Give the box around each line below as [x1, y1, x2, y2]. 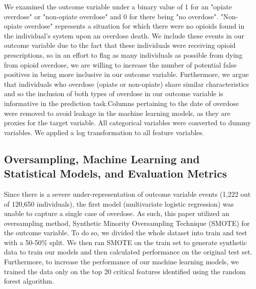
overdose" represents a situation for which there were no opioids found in [24, 21, 245, 31]
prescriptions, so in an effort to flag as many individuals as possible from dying [4, 49, 243, 60]
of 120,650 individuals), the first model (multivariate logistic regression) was [4, 198, 234, 209]
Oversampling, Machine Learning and [4, 151, 200, 166]
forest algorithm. [4, 276, 54, 286]
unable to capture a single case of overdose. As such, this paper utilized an [4, 208, 229, 218]
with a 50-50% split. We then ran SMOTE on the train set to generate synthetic [4, 237, 247, 247]
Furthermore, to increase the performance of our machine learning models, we [4, 256, 239, 267]
